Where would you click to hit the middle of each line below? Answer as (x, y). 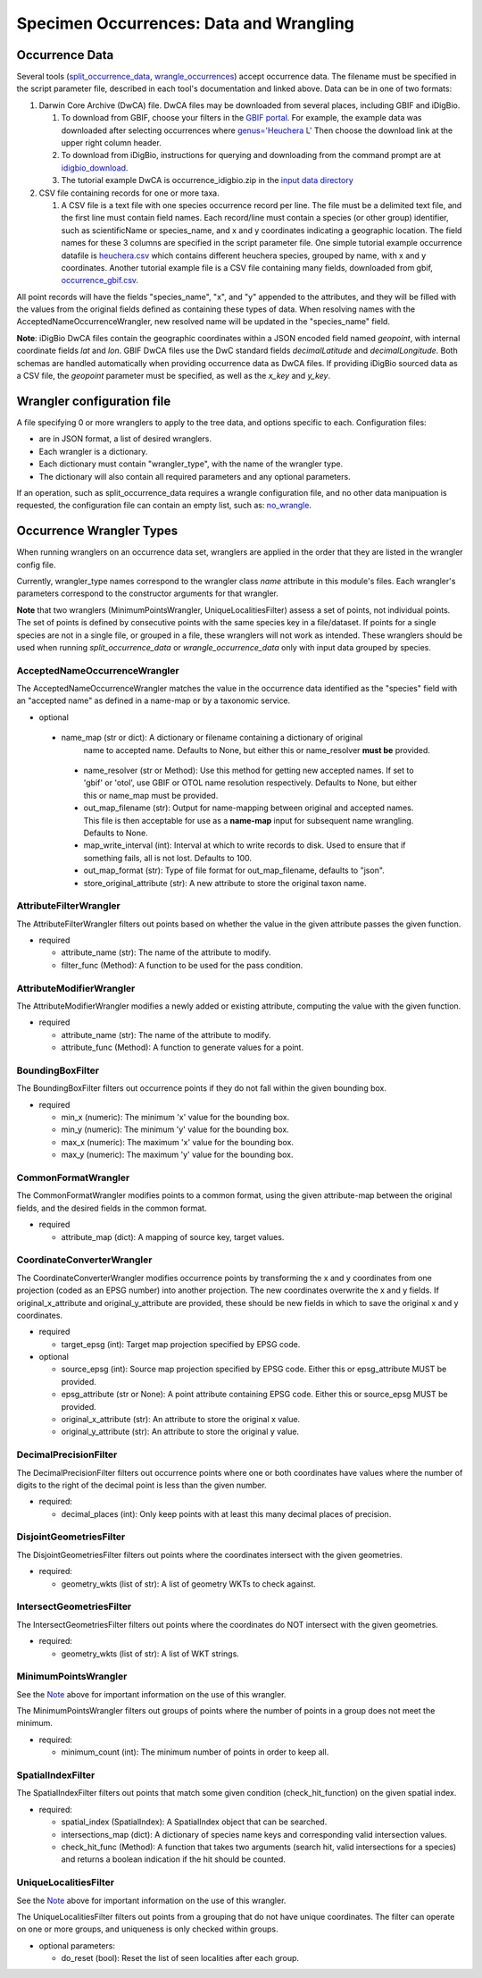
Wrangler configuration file (94, 401)
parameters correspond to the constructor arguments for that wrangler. (147, 593)
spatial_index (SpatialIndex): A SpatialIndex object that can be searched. (194, 1822)
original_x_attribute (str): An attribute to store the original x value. (181, 1420)
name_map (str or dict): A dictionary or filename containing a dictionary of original (212, 738)
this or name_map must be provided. (151, 795)
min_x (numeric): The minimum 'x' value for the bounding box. (175, 1118)
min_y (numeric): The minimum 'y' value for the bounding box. (175, 1129)
